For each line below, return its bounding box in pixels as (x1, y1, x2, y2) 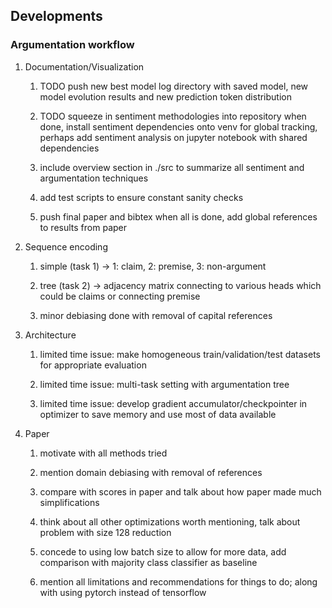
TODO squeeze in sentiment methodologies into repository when (39, 110, 307, 122)
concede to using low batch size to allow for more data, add (39, 545, 287, 558)
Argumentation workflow (10, 38, 135, 52)
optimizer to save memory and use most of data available (39, 408, 277, 420)
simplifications (39, 496, 100, 508)
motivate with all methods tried (39, 447, 168, 459)
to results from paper (39, 221, 127, 233)
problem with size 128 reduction (39, 526, 172, 538)
